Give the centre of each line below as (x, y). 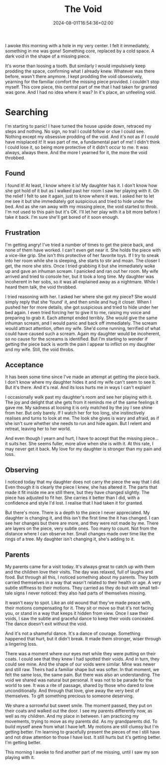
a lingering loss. (21, 644)
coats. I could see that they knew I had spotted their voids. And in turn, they (82, 659)
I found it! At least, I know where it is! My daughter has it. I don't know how (81, 185)
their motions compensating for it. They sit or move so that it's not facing (79, 608)
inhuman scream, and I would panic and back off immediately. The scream (81, 323)
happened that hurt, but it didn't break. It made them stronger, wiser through (83, 638)
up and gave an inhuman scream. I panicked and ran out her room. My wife (82, 271)
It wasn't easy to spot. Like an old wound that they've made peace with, (79, 602)
